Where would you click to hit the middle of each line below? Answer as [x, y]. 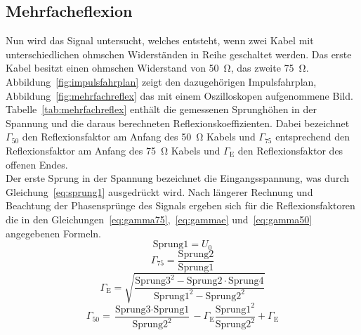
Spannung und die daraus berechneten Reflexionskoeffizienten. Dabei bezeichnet [178, 123]
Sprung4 [246, 281]
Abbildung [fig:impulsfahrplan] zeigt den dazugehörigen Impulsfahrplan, [161, 81]
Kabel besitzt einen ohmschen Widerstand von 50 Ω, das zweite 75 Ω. [157, 68]
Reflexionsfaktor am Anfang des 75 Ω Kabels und [113, 150]
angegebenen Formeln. [53, 233]
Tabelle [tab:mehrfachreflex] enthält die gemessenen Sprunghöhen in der [161, 109]
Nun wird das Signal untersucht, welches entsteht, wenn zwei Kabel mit [160, 40]
